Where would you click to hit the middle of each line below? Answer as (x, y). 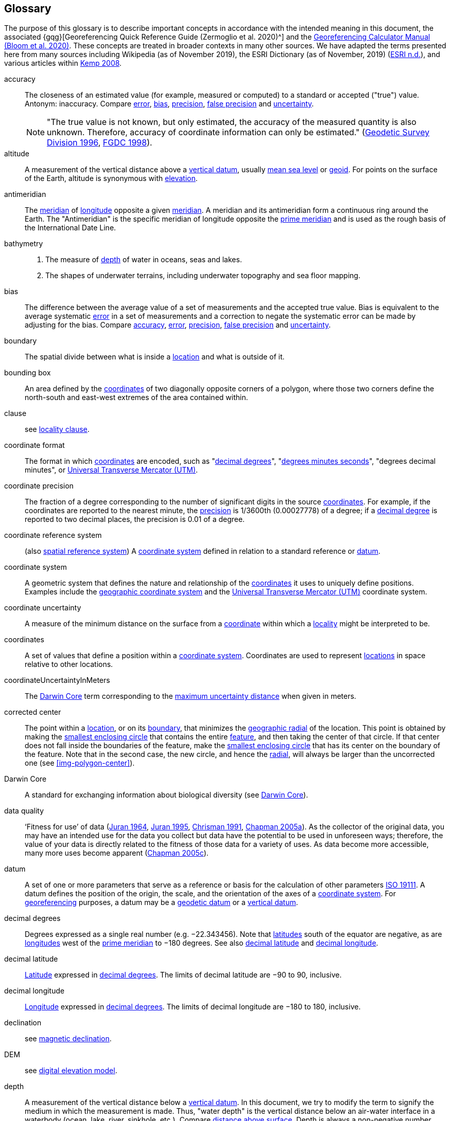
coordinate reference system (53, 535)
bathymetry (24, 244)
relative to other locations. (69, 664)
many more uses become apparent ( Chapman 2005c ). (117, 853)
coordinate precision (39, 486)
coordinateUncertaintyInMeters (57, 680)
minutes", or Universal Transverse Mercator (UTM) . (111, 470)
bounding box (28, 373)
